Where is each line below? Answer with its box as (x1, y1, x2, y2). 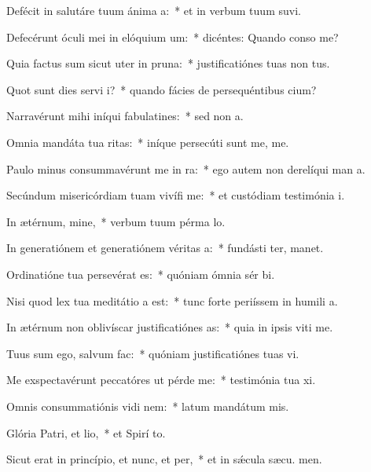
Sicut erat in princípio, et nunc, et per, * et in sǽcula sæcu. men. (6, 451, 322, 467)
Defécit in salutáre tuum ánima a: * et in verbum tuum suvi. (6, 2, 301, 18)
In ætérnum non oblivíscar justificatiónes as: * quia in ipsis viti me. (6, 319, 333, 335)
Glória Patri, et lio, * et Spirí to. (6, 424, 166, 441)
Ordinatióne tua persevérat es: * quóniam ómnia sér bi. (6, 265, 275, 282)
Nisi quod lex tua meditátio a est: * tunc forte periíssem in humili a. (6, 292, 338, 309)
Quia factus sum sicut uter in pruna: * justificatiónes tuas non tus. (6, 55, 330, 71)
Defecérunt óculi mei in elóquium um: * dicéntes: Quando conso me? (6, 28, 339, 45)
